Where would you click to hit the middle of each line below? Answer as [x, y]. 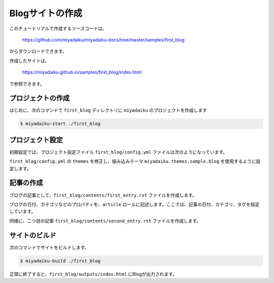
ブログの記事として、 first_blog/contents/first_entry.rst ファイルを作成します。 [103, 195]
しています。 [23, 211]
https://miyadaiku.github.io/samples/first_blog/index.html [82, 72]
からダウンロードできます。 [38, 51]
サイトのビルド [33, 235]
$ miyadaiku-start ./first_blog [60, 124]
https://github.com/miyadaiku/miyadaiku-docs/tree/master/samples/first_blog [103, 40]
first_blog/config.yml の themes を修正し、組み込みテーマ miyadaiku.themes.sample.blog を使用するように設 [135, 161]
